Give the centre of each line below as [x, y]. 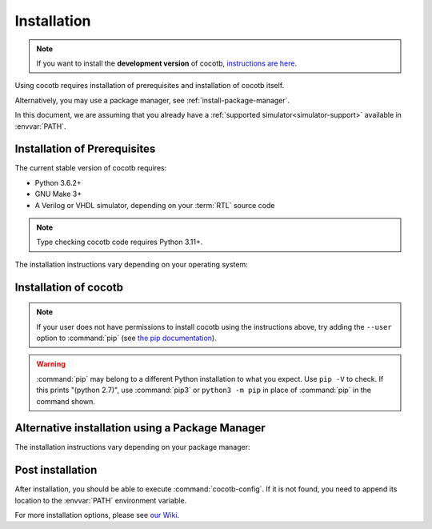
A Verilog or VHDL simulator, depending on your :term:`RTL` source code [155, 205]
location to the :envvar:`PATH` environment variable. [101, 500]
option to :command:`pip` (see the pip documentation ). [126, 338]
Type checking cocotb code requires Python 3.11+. [120, 242]
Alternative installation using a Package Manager [140, 428]
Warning [51, 364]
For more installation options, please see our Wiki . [97, 515]
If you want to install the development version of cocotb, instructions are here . [167, 63]
